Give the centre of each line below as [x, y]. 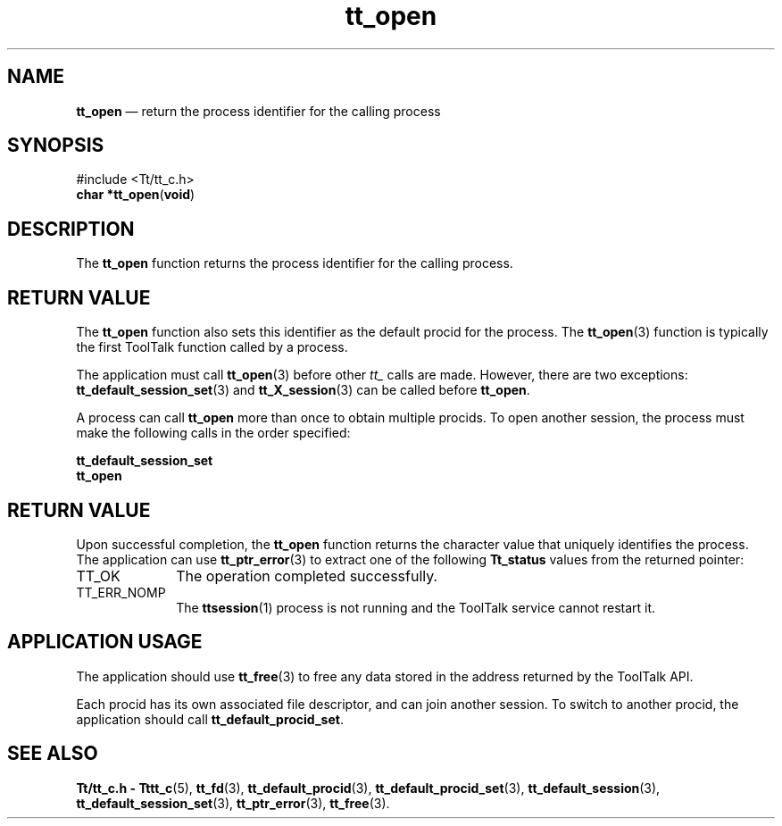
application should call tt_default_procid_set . [210, 719]
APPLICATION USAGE [105, 642]
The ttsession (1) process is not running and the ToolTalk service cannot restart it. [416, 607]
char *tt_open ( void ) [136, 195]
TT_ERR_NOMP [121, 592]
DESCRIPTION [71, 229]
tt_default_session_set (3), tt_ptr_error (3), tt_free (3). [233, 803]
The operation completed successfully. [307, 576]
